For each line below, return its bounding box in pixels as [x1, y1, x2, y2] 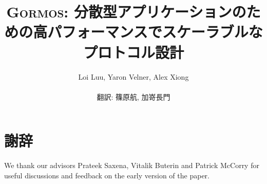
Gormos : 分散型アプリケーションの [6, 1, 246, 22]
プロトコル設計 [83, 41, 184, 62]
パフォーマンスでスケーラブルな [47, 21, 263, 42]
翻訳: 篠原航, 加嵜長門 [97, 91, 170, 102]
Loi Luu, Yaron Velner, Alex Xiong [78, 71, 189, 82]
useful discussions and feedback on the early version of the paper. [4, 170, 209, 180]
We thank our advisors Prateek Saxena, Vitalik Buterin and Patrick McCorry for [4, 160, 259, 171]
